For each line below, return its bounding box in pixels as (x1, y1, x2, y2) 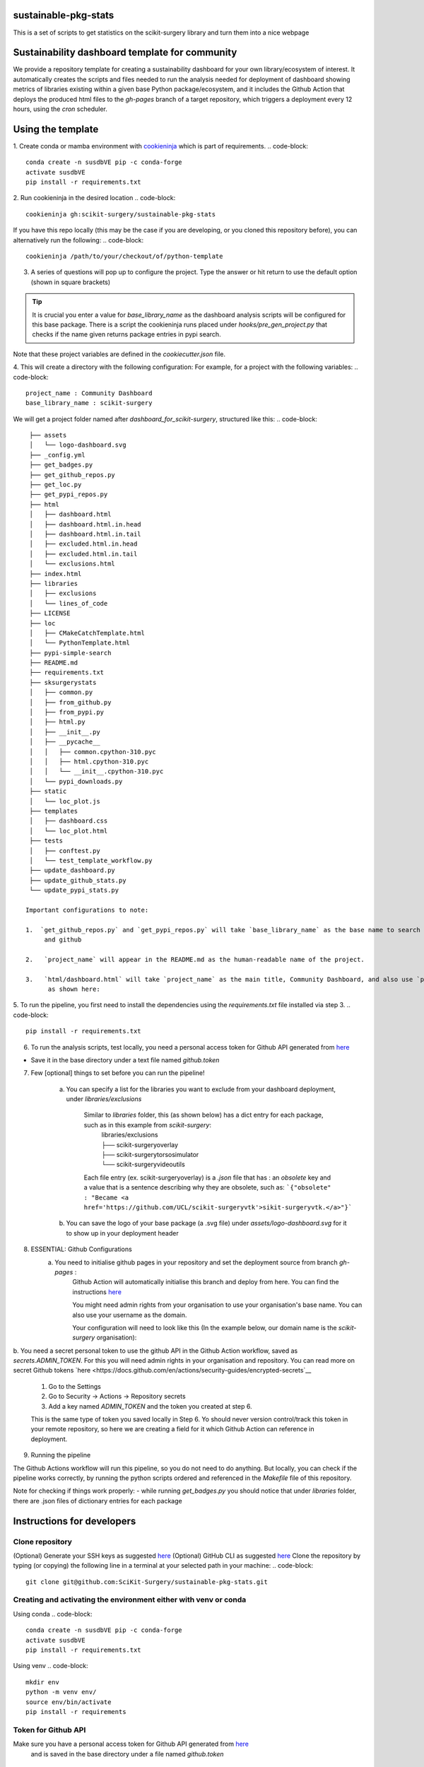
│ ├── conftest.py (29, 847, 100, 855)
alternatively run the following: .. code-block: (13, 235, 144, 244)
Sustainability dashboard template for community (13, 47, 237, 59)
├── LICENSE (29, 609, 71, 618)
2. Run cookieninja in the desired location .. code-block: (13, 194, 176, 202)
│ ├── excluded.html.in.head (29, 540, 138, 548)
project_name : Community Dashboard (25, 389, 153, 397)
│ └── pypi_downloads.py (29, 777, 123, 785)
